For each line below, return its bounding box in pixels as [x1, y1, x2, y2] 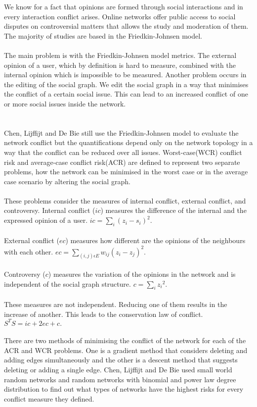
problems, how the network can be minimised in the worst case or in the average [4, 166, 248, 177]
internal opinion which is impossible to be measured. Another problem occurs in [4, 69, 247, 80]
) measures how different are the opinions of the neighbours [65, 235, 246, 246]
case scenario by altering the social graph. [4, 176, 130, 186]
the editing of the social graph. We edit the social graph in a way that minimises [4, 79, 249, 89]
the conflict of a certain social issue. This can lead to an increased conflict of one [4, 89, 248, 99]
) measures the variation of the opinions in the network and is [48, 269, 236, 279]
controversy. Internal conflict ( [4, 205, 95, 215]
